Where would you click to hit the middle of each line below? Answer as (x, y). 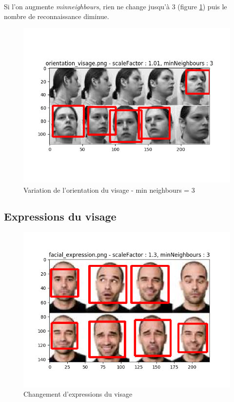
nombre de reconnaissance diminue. (57, 16)
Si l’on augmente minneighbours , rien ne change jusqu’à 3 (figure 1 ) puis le (116, 6)
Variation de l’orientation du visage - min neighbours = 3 (109, 190)
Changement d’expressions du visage (78, 394)
